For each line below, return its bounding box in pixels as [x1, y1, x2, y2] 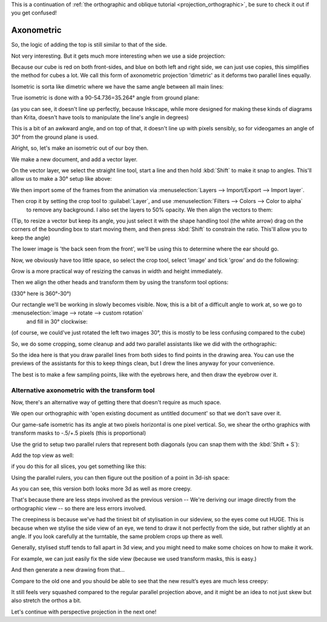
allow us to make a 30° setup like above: [11, 175, 112, 182]
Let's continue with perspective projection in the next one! [11, 608, 157, 615]
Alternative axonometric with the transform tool [11, 386, 155, 394]
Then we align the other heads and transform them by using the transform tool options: [11, 279, 229, 286]
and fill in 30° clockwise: [26, 318, 88, 325]
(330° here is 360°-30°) [11, 290, 71, 297]
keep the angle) [11, 234, 51, 241]
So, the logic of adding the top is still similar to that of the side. [11, 41, 167, 48]
